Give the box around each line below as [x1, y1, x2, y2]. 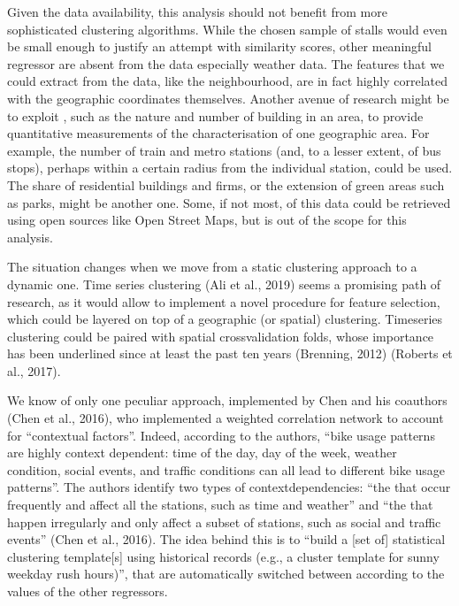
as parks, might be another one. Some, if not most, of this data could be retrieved [7, 193, 451, 211]
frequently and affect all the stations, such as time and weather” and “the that [7, 495, 433, 514]
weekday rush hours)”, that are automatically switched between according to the [7, 564, 445, 583]
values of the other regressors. [7, 582, 168, 600]
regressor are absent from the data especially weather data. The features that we [7, 54, 445, 73]
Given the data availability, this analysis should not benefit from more [7, 3, 387, 20]
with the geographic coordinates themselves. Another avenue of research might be [7, 88, 449, 107]
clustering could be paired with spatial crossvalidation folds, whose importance [7, 326, 434, 345]
